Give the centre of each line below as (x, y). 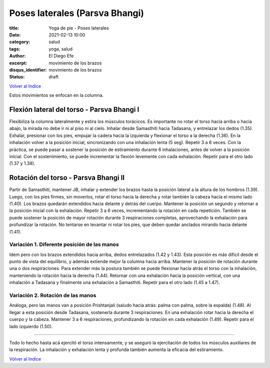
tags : (15, 49)
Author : (17, 56)
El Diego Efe (61, 56)
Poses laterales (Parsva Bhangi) (77, 13)
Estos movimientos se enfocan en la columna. (56, 95)
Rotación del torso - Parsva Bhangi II (67, 178)
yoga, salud (60, 49)
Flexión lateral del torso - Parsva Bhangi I (74, 109)
